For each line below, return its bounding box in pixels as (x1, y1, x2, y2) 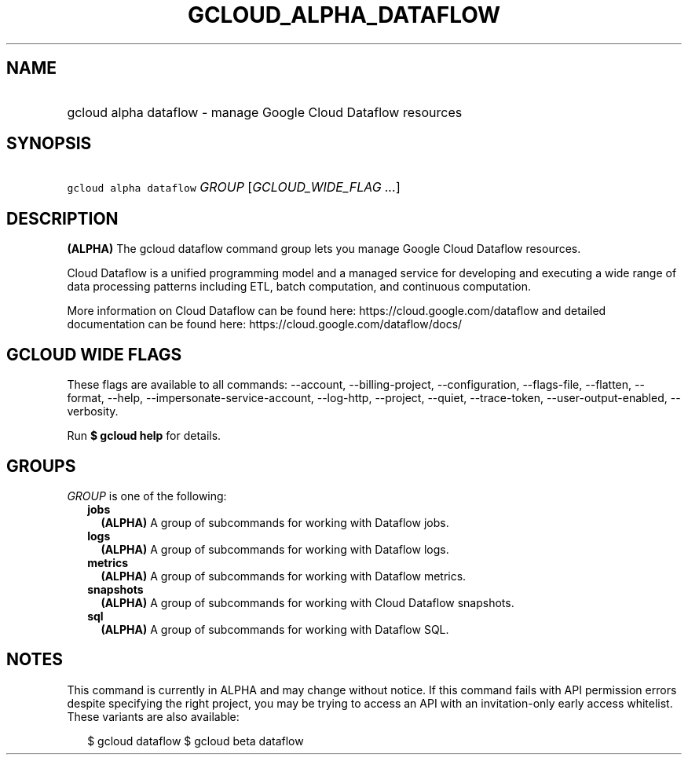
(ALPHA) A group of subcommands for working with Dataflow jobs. (101, 515, 449, 529)
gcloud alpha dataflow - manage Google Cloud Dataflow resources (67, 104, 463, 120)
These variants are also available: (67, 709, 240, 723)
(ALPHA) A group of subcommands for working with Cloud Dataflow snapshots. (101, 595, 514, 609)
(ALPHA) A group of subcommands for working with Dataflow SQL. (101, 622, 449, 636)
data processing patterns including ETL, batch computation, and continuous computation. (67, 280, 532, 294)
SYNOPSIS (6, 134, 92, 154)
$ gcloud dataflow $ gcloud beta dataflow (87, 734, 304, 748)
